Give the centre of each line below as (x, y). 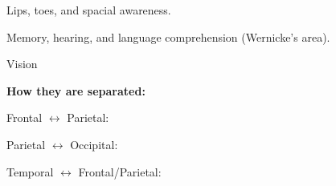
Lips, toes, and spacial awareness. (89, 10)
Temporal (30, 171)
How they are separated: (76, 90)
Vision (22, 64)
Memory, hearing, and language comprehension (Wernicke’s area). (168, 36)
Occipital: (94, 144)
